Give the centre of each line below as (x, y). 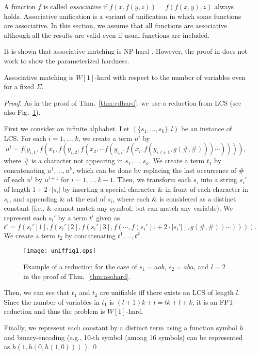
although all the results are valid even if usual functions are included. (107, 35)
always (224, 6)
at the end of (86, 198)
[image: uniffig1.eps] (60, 251)
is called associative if (75, 6)
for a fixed (19, 86)
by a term (73, 217)
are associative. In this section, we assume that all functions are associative (115, 25)
